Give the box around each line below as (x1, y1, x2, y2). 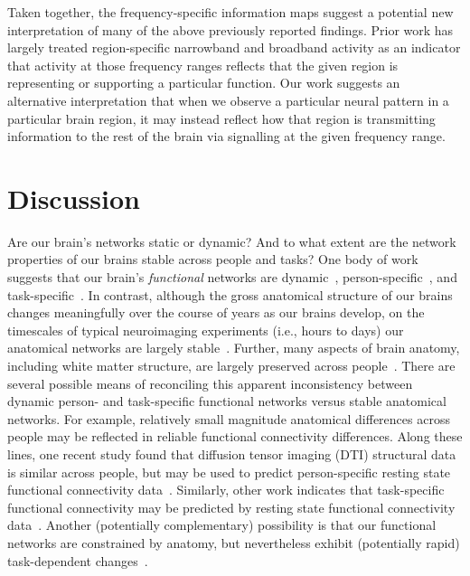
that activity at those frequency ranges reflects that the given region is (7, 55, 399, 74)
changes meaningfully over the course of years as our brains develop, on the (7, 303, 425, 322)
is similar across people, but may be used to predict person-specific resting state (7, 462, 451, 481)
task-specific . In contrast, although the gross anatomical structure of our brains (7, 285, 453, 304)
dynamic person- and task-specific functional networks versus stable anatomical (7, 392, 446, 411)
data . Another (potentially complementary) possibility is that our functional (7, 515, 437, 534)
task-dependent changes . (7, 551, 148, 570)
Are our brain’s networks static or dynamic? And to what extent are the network (7, 231, 456, 250)
